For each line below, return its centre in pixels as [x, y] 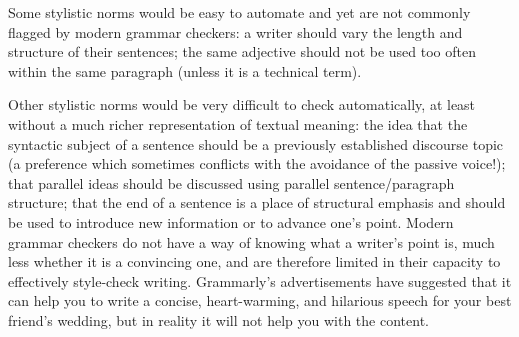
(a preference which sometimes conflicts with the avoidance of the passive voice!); [257, 163]
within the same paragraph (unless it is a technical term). [185, 70]
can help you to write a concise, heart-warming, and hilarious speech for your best [260, 300]
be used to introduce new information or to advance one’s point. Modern [231, 221]
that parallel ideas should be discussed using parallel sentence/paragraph [231, 182]
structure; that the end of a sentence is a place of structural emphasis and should [257, 202]
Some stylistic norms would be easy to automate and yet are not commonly [239, 12]
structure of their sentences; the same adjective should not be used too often [242, 51]
